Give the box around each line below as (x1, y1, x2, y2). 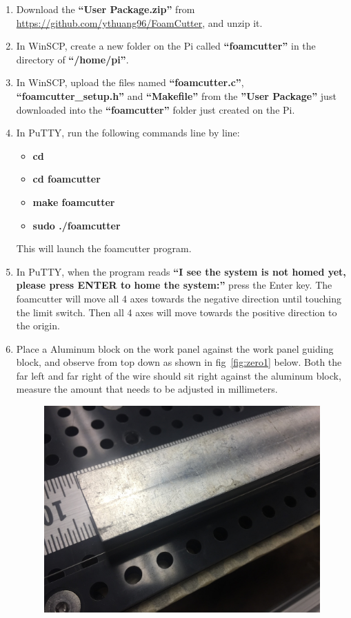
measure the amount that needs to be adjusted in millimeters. (16, 382, 278, 396)
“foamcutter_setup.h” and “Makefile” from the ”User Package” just (16, 88, 337, 103)
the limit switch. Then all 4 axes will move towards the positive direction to (16, 305, 337, 319)
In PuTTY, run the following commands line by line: (16, 125, 240, 140)
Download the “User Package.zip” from (16, 2, 195, 16)
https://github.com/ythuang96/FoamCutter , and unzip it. (16, 15, 263, 30)
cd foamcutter (32, 172, 101, 186)
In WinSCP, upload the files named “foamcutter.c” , (16, 75, 244, 90)
